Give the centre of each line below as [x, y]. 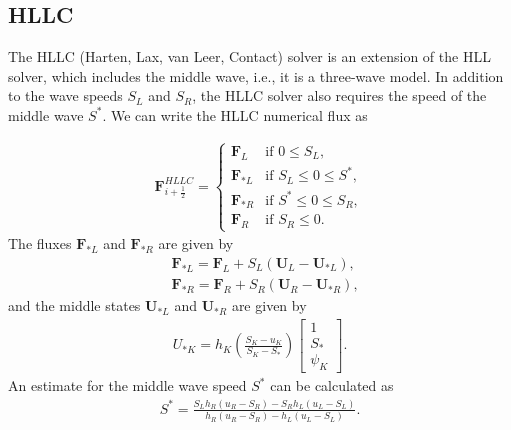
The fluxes [40, 243]
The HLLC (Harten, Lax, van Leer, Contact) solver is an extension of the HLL [249, 56]
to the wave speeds [65, 95]
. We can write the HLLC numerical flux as [235, 114]
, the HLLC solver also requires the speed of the [339, 95]
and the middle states [74, 305]
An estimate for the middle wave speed [127, 385]
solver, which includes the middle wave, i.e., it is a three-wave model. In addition [256, 75]
